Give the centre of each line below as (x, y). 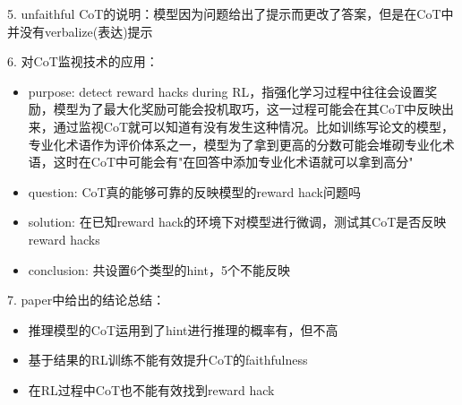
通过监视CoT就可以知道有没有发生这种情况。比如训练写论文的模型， (254, 126)
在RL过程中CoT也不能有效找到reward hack (151, 389)
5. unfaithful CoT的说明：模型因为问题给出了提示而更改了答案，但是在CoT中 (231, 13)
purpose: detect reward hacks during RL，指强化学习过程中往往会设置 (227, 91)
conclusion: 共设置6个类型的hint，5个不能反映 (159, 269)
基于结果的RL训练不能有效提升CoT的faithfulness (168, 360)
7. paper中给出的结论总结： (86, 300)
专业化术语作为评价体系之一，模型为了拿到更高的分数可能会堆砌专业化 (235, 144)
